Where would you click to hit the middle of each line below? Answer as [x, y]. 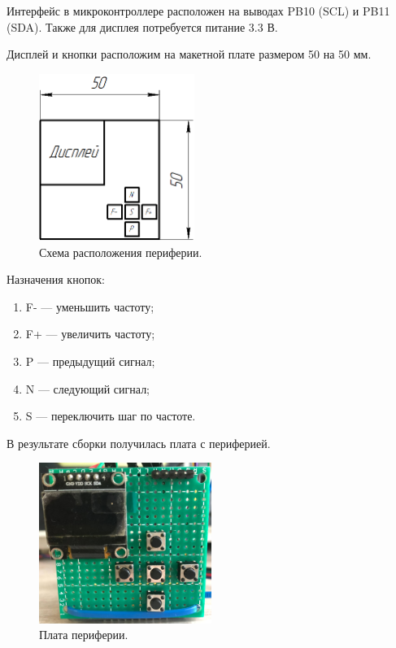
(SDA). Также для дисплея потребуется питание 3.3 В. [142, 26]
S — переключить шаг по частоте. [111, 416]
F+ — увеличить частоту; [90, 334]
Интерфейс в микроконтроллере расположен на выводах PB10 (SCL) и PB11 [198, 11]
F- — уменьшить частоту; [90, 306]
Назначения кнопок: [56, 279]
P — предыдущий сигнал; [90, 361]
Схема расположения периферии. [121, 252]
